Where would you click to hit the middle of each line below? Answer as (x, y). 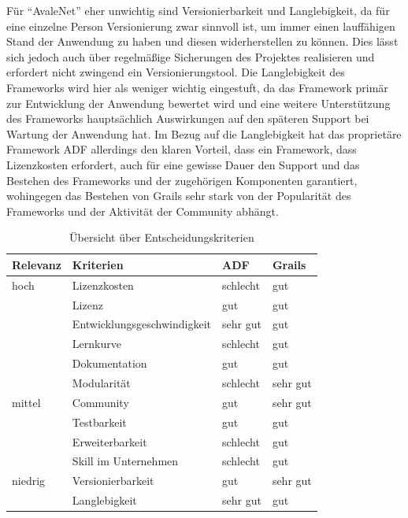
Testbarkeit (99, 422)
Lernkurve (96, 344)
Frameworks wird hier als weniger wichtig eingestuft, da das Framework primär (197, 87)
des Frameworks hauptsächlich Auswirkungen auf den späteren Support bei (188, 118)
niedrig (29, 481)
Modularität (101, 382)
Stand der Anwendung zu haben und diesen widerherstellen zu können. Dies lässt (202, 41)
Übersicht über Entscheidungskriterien (162, 237)
